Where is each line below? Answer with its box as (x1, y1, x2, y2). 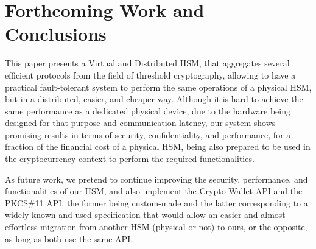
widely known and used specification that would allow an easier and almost (5, 208, 286, 221)
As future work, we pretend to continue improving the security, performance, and (5, 172, 308, 185)
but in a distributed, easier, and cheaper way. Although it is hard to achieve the (5, 93, 303, 105)
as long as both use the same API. (5, 232, 133, 245)
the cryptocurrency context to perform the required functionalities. (5, 152, 255, 165)
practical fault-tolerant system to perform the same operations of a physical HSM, (5, 80, 312, 93)
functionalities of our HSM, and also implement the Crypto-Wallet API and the (5, 184, 303, 197)
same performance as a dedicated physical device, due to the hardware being (5, 104, 290, 117)
